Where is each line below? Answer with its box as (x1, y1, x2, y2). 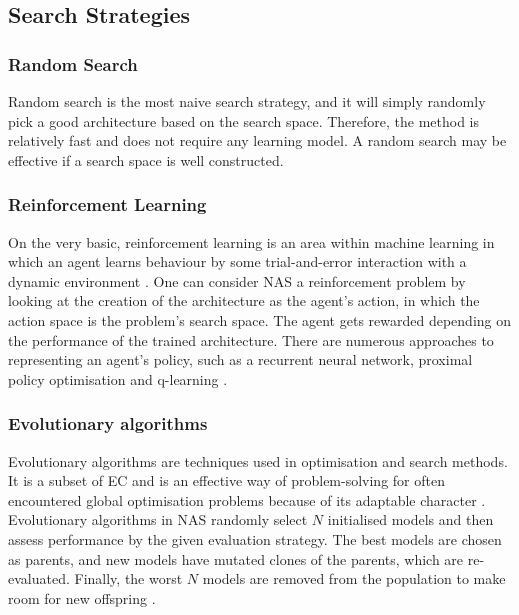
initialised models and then (327, 509, 494, 530)
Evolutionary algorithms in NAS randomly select (8, 509, 308, 530)
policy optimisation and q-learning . (8, 368, 228, 389)
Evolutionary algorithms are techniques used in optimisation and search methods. (8, 450, 508, 471)
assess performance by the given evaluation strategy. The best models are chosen (8, 528, 502, 549)
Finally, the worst (74, 568, 183, 589)
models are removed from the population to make (202, 568, 506, 589)
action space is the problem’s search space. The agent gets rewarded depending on (8, 309, 512, 330)
